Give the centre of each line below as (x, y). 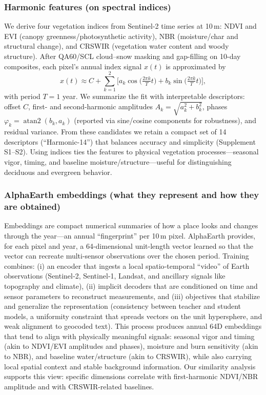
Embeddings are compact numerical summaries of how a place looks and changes (131, 225)
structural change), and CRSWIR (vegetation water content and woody (117, 46)
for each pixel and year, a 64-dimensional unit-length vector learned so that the (129, 245)
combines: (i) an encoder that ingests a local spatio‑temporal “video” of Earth (127, 265)
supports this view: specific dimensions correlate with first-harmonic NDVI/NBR (131, 376)
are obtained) (33, 206)
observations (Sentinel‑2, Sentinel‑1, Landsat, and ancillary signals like (115, 276)
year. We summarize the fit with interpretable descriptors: (154, 96)
